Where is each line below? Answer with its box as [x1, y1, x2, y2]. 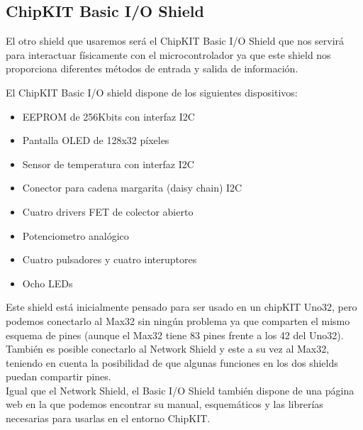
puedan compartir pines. [6, 369, 111, 384]
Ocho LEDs [22, 275, 73, 290]
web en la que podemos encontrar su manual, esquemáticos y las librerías [6, 397, 323, 412]
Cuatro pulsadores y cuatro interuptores [22, 252, 197, 267]
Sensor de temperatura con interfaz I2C [22, 156, 194, 171]
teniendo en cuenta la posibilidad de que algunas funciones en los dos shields [6, 355, 338, 370]
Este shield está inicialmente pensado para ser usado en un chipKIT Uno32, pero [6, 299, 357, 314]
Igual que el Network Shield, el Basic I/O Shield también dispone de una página [6, 382, 354, 397]
